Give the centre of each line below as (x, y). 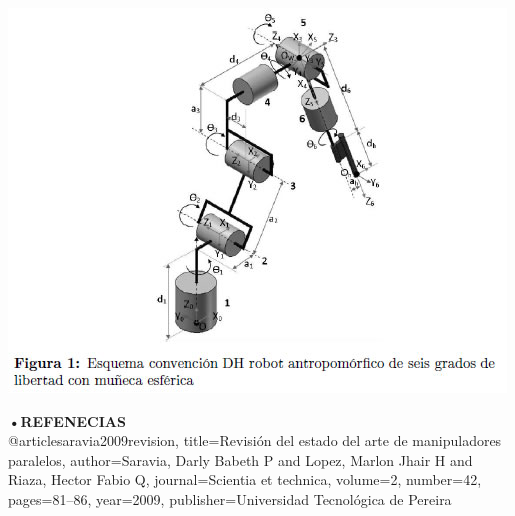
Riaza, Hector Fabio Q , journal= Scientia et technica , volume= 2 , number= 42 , (245, 479)
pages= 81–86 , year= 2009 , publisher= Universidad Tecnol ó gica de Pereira (230, 498)
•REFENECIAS (67, 420)
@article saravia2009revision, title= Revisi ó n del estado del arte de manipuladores (255, 440)
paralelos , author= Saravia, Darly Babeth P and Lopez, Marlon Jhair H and (240, 459)
